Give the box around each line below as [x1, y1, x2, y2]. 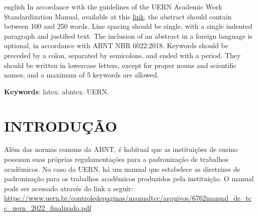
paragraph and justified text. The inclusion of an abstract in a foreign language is [4, 30, 253, 41]
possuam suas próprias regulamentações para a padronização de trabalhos [4, 154, 229, 164]
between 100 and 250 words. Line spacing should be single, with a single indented [4, 21, 253, 31]
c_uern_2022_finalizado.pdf [4, 203, 91, 213]
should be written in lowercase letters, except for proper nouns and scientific [4, 60, 237, 70]
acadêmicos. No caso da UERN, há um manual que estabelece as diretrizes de [4, 163, 241, 174]
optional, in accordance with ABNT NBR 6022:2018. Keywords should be [4, 40, 229, 51]
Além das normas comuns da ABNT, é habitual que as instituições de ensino [4, 144, 238, 154]
